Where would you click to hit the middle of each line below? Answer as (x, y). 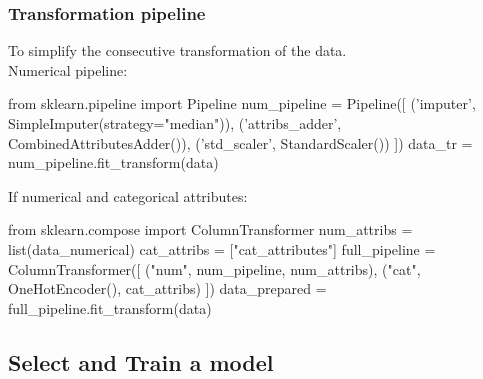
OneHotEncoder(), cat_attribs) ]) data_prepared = (167, 288)
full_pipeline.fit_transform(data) (110, 307)
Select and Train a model (141, 361)
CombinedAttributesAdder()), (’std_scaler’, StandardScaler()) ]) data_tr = (240, 142)
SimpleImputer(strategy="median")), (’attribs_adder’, (175, 123)
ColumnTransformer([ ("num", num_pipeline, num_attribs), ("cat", (214, 268)
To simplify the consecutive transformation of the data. (177, 50)
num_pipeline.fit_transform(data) (113, 162)
